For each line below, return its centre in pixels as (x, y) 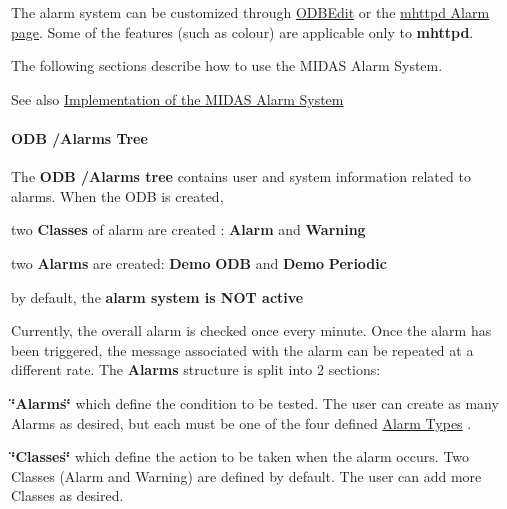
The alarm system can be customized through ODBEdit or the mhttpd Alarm (250, 12)
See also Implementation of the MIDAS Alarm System (177, 98)
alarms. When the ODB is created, (117, 195)
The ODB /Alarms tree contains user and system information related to (241, 176)
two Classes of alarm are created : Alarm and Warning (188, 229)
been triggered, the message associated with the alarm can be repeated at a (242, 349)
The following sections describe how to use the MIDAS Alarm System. (227, 65)
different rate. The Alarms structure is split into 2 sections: (196, 369)
